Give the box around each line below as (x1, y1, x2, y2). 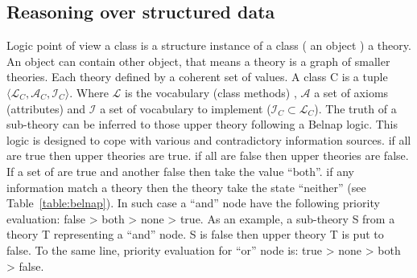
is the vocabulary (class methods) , (124, 84, 297, 100)
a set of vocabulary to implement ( (100, 100, 271, 117)
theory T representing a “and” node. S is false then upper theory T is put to (6, 226, 384, 243)
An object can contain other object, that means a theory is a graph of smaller (6, 52, 390, 69)
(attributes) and (6, 100, 86, 117)
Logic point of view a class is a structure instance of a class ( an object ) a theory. (6, 37, 411, 54)
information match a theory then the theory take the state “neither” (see (6, 178, 366, 195)
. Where (69, 84, 109, 100)
